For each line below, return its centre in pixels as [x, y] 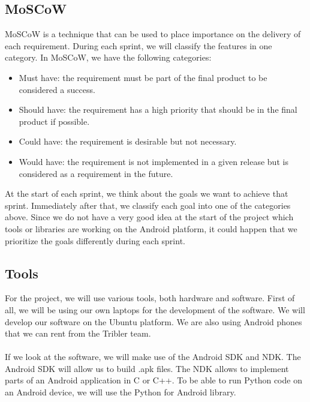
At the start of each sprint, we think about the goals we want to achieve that [147, 193]
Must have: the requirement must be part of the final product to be [143, 77]
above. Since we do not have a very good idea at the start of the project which [149, 217]
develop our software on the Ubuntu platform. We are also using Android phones [154, 321]
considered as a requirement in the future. [96, 173]
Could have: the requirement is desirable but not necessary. [128, 141]
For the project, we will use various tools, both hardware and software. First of [150, 298]
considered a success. [57, 89]
